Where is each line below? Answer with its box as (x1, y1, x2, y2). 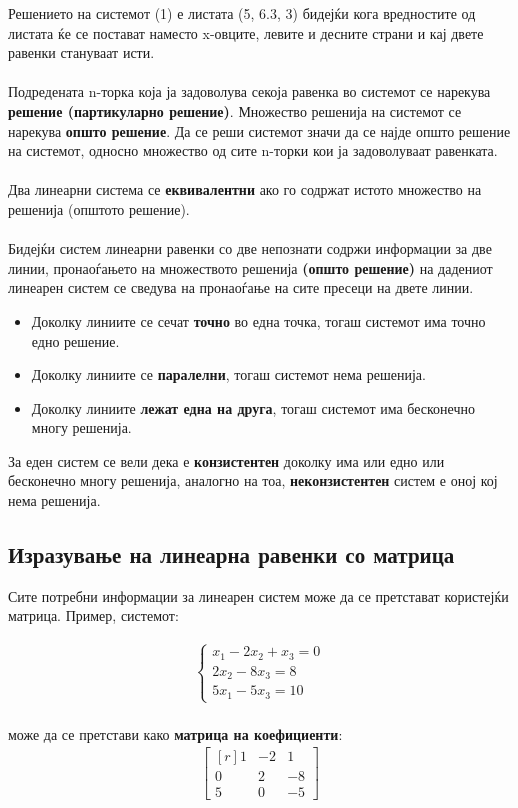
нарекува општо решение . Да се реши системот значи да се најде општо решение (8, 120, 511, 141)
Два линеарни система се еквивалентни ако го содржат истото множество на (8, 179, 482, 200)
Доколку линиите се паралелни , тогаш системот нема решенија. (31, 364, 426, 385)
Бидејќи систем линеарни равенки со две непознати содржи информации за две (8, 238, 492, 259)
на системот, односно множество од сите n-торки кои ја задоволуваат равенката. (8, 140, 498, 161)
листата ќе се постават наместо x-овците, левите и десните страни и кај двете (8, 22, 484, 43)
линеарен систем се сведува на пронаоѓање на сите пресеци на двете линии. (8, 277, 474, 298)
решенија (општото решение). (8, 198, 190, 219)
